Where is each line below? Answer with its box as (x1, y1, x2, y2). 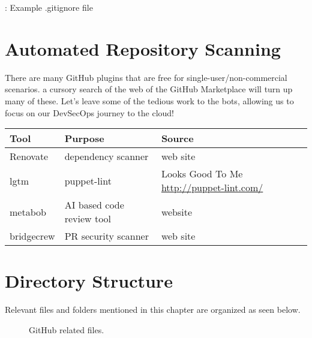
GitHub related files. (29, 323, 104, 336)
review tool (64, 212, 112, 226)
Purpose (64, 131, 104, 146)
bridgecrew (10, 229, 55, 243)
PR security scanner (64, 229, 149, 243)
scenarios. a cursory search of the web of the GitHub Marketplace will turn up (5, 83, 293, 95)
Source (161, 131, 194, 146)
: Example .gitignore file (5, 1, 93, 13)
